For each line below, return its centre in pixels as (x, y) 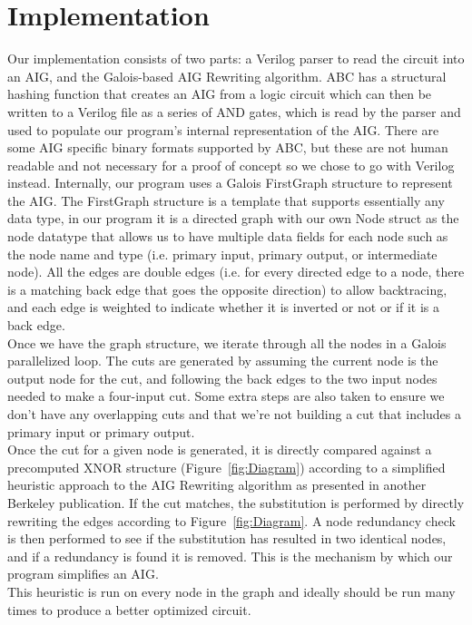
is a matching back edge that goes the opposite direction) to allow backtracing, (227, 289)
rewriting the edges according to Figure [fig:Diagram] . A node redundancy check (231, 520)
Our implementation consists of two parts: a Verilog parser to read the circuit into (236, 59)
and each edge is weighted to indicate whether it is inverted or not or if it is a (223, 307)
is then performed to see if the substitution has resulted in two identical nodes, (227, 538)
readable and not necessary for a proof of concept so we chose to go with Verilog (231, 165)
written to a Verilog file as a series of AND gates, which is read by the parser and (234, 111)
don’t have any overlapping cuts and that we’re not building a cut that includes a (234, 414)
